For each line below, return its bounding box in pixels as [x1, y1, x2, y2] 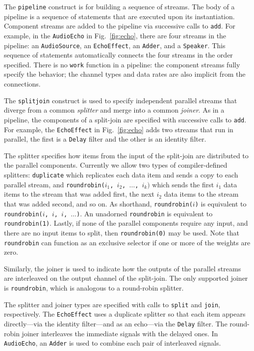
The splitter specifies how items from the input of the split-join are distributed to [4, 150, 249, 160]
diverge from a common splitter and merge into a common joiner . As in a [4, 105, 225, 115]
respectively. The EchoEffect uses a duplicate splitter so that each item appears [4, 309, 246, 319]
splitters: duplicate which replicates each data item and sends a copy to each [4, 170, 238, 180]
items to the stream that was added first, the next [4, 189, 154, 199]
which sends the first [152, 179, 214, 189]
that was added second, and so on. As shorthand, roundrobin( [4, 198, 193, 208]
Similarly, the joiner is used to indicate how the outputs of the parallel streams [4, 263, 241, 273]
